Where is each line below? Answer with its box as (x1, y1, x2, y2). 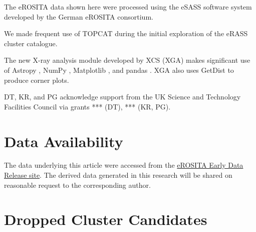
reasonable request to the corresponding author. (4, 179, 151, 190)
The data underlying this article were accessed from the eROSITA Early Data (4, 160, 243, 170)
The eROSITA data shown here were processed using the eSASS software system (4, 2, 252, 12)
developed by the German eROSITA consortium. (4, 11, 153, 22)
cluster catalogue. (4, 38, 58, 48)
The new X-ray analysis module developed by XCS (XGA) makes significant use (4, 55, 250, 65)
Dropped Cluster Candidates (4, 209, 207, 229)
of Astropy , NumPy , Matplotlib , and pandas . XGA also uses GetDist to (4, 64, 234, 75)
